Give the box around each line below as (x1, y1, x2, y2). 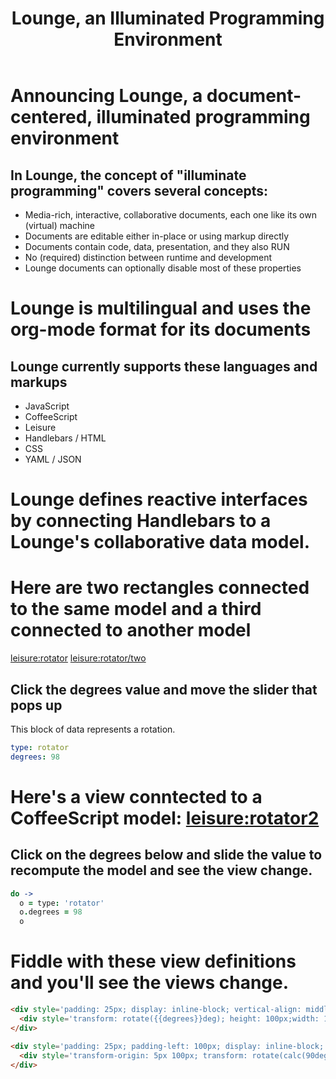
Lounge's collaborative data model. (10, 531, 311, 554)
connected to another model (10, 619, 252, 642)
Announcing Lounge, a (10, 85, 203, 107)
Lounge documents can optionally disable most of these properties (24, 262, 302, 274)
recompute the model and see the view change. (10, 862, 313, 879)
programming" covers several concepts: (10, 182, 269, 199)
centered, (10, 106, 93, 129)
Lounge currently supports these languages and (10, 358, 318, 375)
